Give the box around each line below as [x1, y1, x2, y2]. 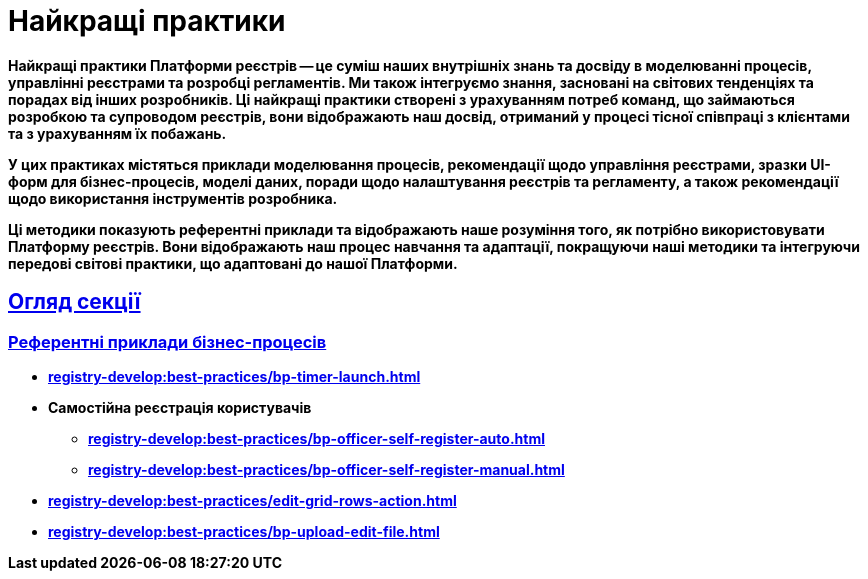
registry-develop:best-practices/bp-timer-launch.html [48, 367, 421, 385]
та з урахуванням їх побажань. [8, 124, 227, 142]
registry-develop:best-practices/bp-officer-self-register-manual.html [88, 460, 565, 478]
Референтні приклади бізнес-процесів [8, 331, 327, 352]
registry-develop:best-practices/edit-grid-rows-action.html [48, 491, 457, 509]
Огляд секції [8, 289, 141, 315]
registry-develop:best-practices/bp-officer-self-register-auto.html [88, 429, 545, 447]
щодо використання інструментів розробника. [8, 189, 338, 207]
